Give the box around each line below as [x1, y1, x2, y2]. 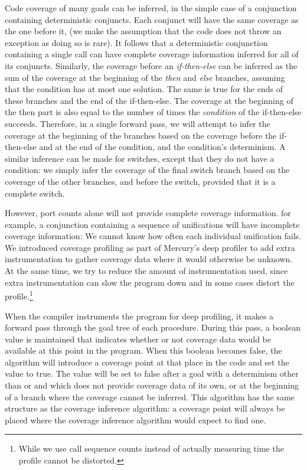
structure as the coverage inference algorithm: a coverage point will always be [5, 402, 285, 414]
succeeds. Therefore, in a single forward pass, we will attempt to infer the [5, 117, 270, 129]
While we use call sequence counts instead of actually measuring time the [18, 442, 284, 455]
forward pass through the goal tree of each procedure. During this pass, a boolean [5, 321, 301, 334]
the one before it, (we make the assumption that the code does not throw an [5, 25, 282, 37]
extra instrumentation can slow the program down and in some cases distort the [5, 276, 295, 288]
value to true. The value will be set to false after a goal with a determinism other [5, 367, 299, 380]
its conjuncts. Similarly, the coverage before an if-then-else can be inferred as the [5, 59, 298, 71]
